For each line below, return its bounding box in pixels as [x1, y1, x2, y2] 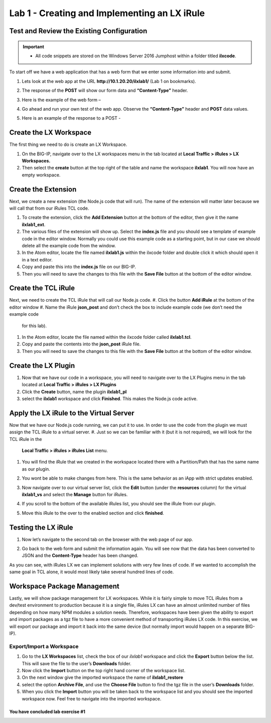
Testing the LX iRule [9, 523, 73, 531]
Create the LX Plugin [9, 361, 75, 370]
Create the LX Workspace [9, 128, 92, 137]
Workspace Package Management [9, 582, 120, 590]
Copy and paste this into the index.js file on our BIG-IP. [22, 264, 137, 270]
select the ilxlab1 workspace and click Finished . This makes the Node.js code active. [22, 395, 198, 402]
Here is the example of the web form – [22, 97, 101, 103]
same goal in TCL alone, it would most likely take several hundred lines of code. [9, 569, 174, 575]
